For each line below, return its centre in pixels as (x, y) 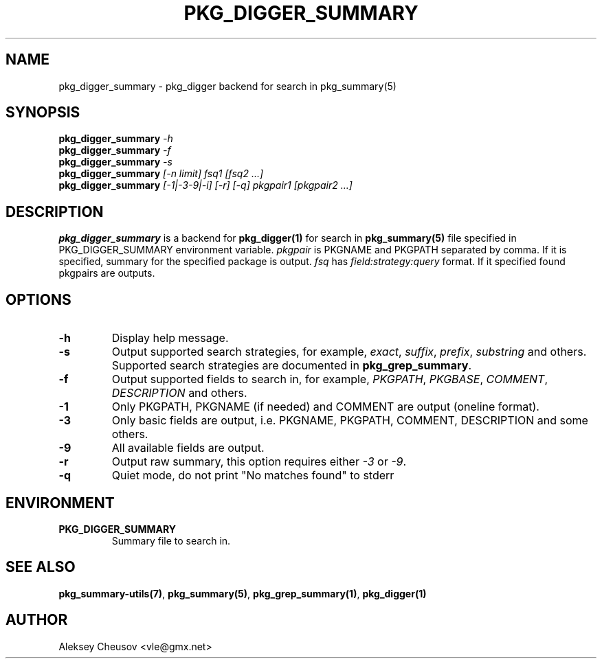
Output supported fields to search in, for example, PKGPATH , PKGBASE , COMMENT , (330, 379)
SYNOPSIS (43, 113)
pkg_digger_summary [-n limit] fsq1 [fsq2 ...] (161, 174)
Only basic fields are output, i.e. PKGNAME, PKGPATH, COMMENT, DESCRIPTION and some (350, 421)
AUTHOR (37, 620)
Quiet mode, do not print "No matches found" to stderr (253, 476)
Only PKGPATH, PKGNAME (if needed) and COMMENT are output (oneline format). (325, 407)
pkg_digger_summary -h (116, 139)
